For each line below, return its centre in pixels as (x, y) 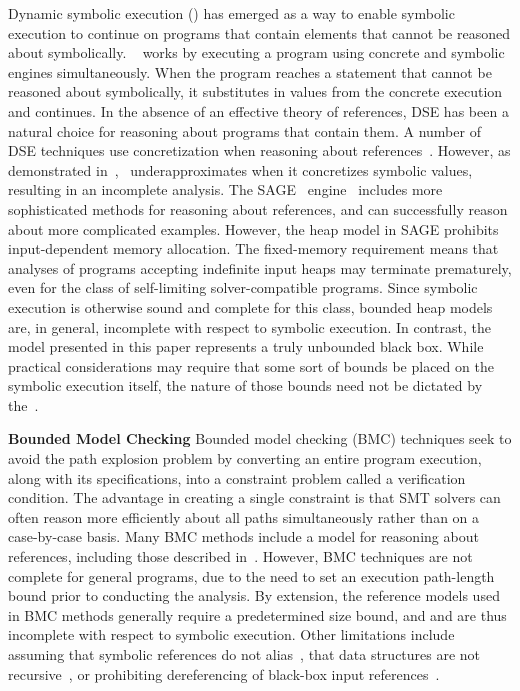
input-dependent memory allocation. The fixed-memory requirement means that (253, 248)
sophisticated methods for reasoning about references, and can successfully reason (258, 208)
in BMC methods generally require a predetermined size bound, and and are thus (257, 614)
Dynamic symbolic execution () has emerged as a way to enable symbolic (231, 13)
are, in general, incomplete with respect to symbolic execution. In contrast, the (249, 326)
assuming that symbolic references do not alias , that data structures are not (244, 654)
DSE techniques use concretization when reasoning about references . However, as (259, 150)
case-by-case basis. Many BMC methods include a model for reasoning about (243, 536)
